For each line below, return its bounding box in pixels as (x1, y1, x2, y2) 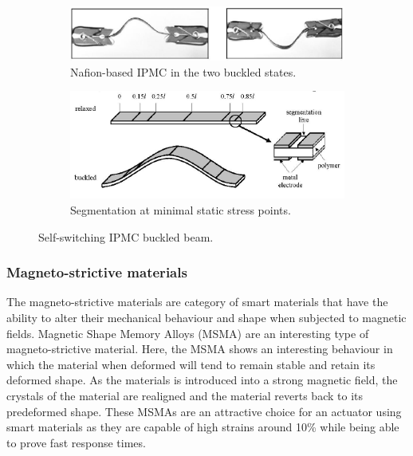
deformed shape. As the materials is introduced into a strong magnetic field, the (6, 371, 398, 388)
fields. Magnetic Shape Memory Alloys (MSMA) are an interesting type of (6, 324, 369, 341)
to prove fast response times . (6, 434, 146, 450)
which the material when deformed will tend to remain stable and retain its (6, 356, 376, 372)
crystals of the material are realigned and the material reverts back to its (6, 387, 363, 404)
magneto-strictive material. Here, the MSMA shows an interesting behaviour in (6, 340, 393, 357)
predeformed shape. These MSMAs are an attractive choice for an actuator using (6, 403, 402, 419)
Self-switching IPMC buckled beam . (38, 228, 214, 245)
